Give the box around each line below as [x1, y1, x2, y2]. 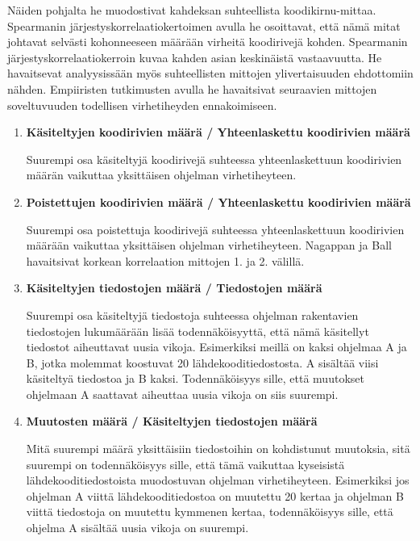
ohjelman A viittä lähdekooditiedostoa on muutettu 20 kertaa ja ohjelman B [26, 487, 404, 504]
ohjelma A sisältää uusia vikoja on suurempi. [26, 519, 249, 536]
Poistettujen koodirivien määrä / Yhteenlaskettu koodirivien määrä [26, 193, 411, 210]
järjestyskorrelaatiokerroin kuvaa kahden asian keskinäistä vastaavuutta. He [7, 48, 382, 65]
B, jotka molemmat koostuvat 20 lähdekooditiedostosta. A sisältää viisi [26, 354, 379, 371]
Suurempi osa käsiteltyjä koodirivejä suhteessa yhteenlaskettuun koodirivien [26, 150, 402, 167]
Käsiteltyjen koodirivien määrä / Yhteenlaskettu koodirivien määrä [26, 124, 410, 140]
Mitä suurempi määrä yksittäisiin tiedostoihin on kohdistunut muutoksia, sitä [26, 440, 410, 457]
